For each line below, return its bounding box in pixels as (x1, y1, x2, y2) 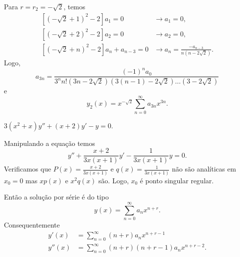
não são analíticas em (172, 164, 236, 174)
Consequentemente (4, 220, 60, 229)
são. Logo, (98, 175, 129, 185)
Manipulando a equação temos (4, 138, 95, 148)
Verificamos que (4, 164, 51, 174)
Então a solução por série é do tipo (4, 192, 109, 202)
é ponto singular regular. (140, 175, 214, 185)
